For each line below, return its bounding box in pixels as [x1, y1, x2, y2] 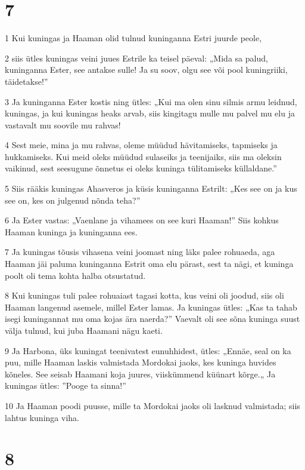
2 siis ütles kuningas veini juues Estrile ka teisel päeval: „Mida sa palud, [5, 51, 268, 64]
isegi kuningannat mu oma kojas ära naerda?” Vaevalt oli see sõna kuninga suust [5, 312, 300, 325]
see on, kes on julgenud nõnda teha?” [5, 193, 141, 206]
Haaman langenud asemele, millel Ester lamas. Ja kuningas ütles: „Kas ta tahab [5, 300, 297, 313]
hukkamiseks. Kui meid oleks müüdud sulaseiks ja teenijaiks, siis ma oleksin [5, 150, 282, 162]
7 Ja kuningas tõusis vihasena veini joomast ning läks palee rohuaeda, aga [5, 245, 275, 258]
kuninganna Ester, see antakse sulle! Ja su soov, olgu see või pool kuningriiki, [5, 63, 288, 76]
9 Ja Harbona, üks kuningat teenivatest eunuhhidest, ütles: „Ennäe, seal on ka [5, 344, 291, 357]
